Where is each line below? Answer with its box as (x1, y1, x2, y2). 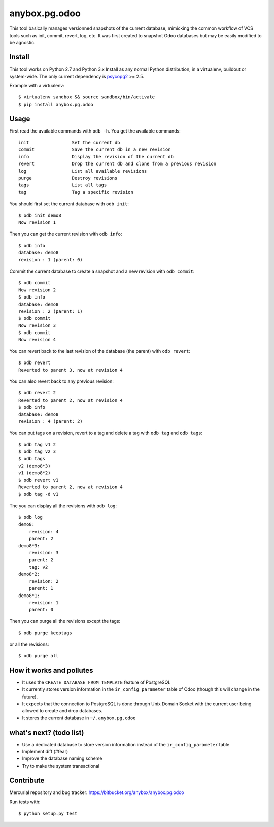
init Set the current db (18, 140, 120, 146)
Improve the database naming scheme (22, 755, 102, 762)
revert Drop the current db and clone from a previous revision (18, 161, 217, 167)
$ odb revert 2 (18, 390, 56, 396)
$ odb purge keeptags (18, 630, 72, 636)
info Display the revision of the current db (18, 154, 174, 159)
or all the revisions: (9, 641, 49, 647)
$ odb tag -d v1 (18, 491, 59, 497)
